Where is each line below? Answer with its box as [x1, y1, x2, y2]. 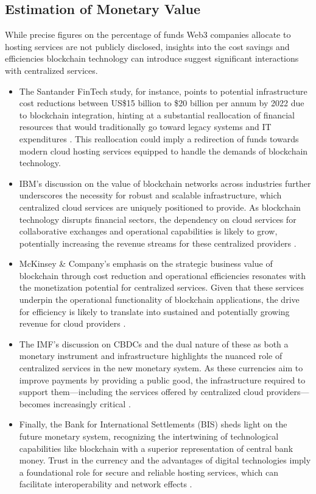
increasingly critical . [53, 397, 131, 410]
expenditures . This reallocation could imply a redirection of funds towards [19, 132, 299, 145]
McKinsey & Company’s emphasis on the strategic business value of [19, 257, 273, 270]
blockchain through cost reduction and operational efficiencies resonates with [19, 269, 306, 282]
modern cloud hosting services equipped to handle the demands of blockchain [19, 144, 308, 157]
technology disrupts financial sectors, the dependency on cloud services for [19, 212, 297, 225]
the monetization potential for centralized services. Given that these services [19, 281, 304, 294]
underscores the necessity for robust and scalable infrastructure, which [19, 189, 282, 202]
